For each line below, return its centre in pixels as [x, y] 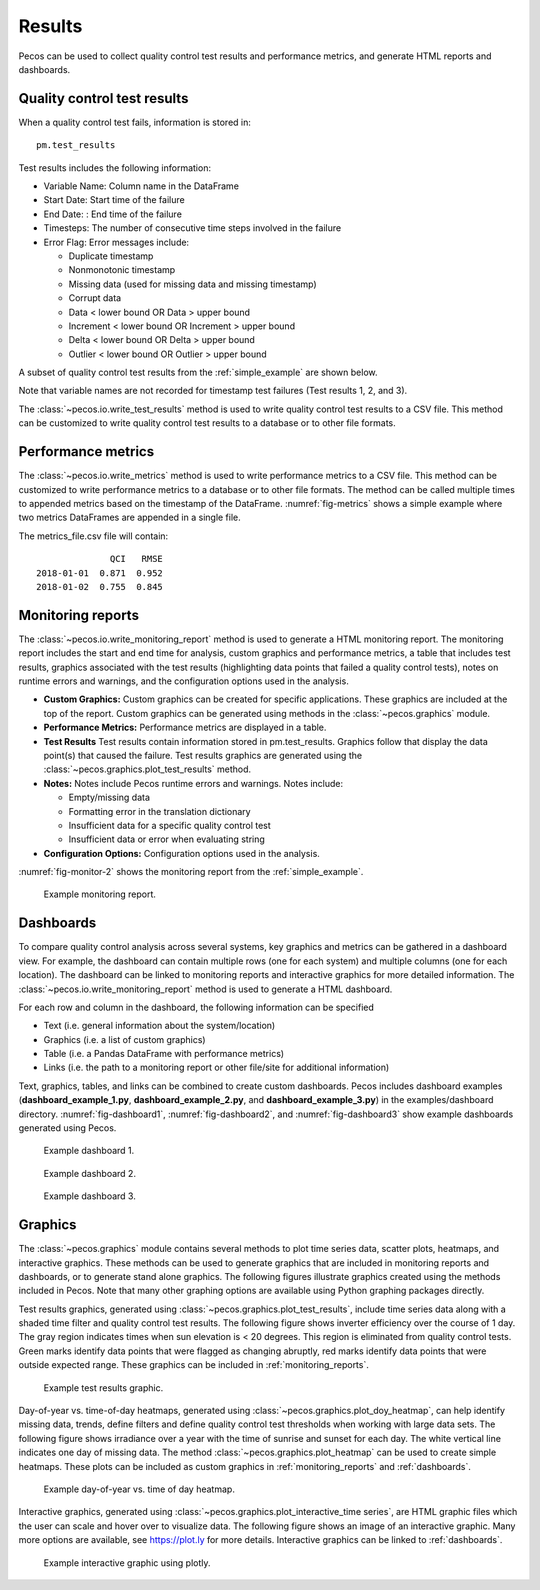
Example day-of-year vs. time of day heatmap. [139, 1489]
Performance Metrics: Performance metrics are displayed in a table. [185, 727]
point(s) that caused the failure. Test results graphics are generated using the [203, 755]
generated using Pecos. [67, 1128]
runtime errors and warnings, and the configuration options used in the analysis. [183, 681]
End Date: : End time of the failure [112, 214]
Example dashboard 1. [89, 1151]
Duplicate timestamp [111, 256]
